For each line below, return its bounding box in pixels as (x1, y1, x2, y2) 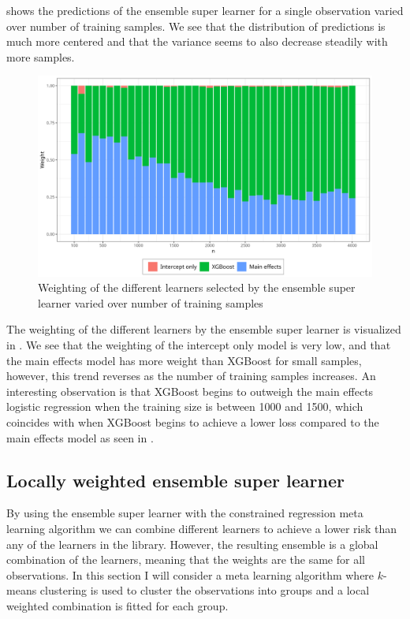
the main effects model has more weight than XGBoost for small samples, (6, 352, 362, 368)
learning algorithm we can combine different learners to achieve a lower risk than (6, 520, 397, 536)
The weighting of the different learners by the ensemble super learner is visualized (6, 321, 401, 337)
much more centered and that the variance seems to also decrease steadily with (6, 33, 388, 50)
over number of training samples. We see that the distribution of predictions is (6, 17, 386, 34)
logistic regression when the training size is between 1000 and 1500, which (6, 398, 363, 415)
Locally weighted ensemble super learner (6, 468, 345, 492)
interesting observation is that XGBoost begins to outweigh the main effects (6, 382, 374, 399)
